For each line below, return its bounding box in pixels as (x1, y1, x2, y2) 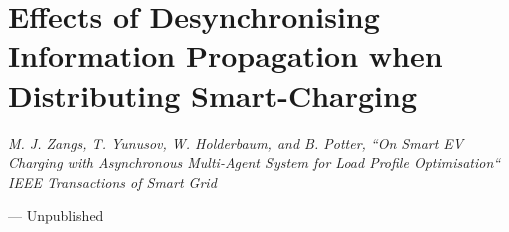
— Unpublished (8, 205, 104, 226)
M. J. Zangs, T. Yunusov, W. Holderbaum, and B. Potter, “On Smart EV (8, 132, 464, 153)
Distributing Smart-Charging (8, 74, 417, 115)
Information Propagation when (8, 35, 443, 76)
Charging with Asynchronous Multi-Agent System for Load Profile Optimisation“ (8, 152, 501, 173)
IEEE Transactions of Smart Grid (8, 171, 217, 192)
